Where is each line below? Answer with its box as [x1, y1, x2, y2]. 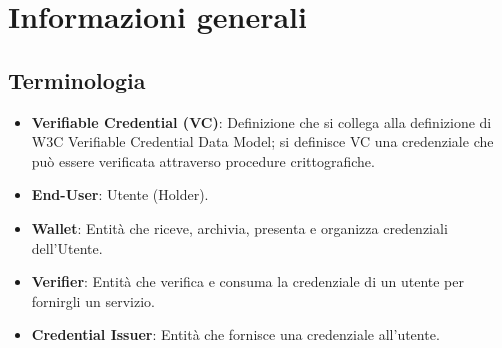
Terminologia [8, 64, 146, 95]
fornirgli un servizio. [31, 290, 155, 311]
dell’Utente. [31, 237, 103, 258]
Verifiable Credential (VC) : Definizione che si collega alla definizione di [31, 111, 492, 132]
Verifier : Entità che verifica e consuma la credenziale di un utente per [31, 271, 464, 292]
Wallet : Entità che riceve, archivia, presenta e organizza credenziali [31, 217, 448, 238]
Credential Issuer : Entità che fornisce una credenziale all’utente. [31, 324, 440, 345]
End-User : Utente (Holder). [31, 184, 209, 205]
